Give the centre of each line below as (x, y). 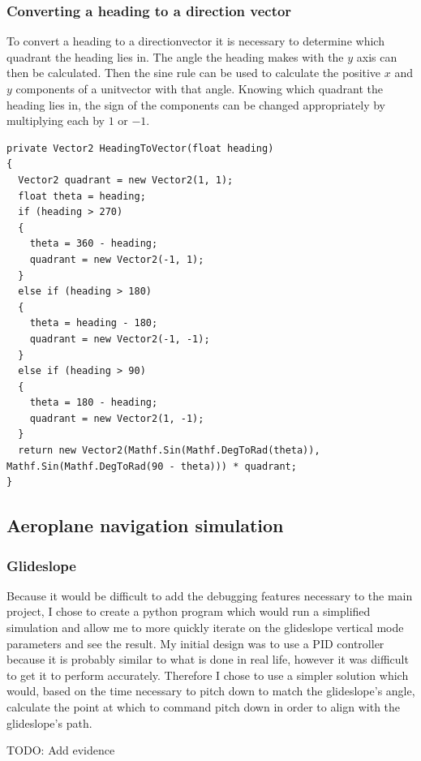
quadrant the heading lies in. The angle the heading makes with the (175, 56)
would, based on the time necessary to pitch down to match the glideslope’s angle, (211, 691)
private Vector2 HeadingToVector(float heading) (140, 148)
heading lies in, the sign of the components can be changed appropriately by (196, 104)
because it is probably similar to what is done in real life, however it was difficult (208, 659)
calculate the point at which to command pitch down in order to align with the (204, 707)
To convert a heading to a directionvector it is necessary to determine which (195, 41)
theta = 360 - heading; (94, 244)
